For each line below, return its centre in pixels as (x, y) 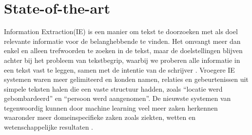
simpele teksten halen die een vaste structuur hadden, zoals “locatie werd (113, 88)
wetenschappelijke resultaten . (48, 127)
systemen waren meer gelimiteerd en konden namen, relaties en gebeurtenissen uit (126, 79)
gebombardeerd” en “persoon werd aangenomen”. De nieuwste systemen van (117, 98)
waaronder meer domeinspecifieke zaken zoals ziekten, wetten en (100, 117)
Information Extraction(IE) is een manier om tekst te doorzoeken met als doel (121, 31)
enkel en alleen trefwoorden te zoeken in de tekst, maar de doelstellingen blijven (123, 50)
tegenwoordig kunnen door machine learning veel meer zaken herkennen (111, 107)
